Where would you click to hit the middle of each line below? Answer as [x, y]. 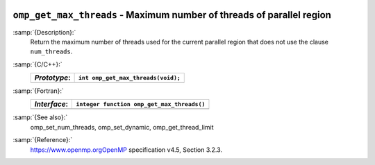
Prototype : [52, 78]
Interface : [51, 104]
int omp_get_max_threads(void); [129, 77]
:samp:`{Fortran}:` [38, 91]
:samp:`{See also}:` [40, 117]
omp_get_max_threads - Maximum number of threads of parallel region [172, 15]
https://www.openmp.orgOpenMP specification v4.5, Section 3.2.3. [126, 150]
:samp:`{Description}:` [44, 32]
